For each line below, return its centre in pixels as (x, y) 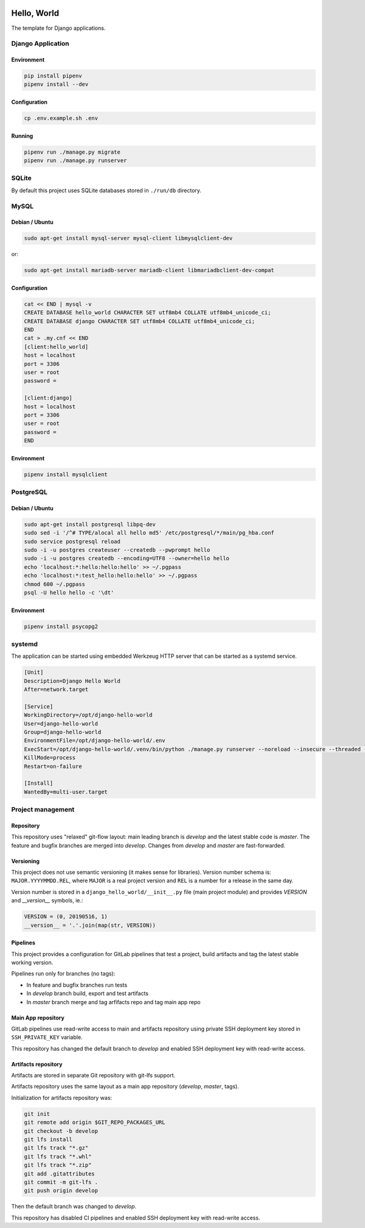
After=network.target (56, 689)
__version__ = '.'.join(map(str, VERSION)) (90, 925)
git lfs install (48, 1139)
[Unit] (34, 673)
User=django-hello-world (61, 723)
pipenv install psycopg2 (61, 626)
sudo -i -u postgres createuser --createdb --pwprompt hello (117, 550)
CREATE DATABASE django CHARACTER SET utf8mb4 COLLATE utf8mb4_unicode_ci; (140, 321)
